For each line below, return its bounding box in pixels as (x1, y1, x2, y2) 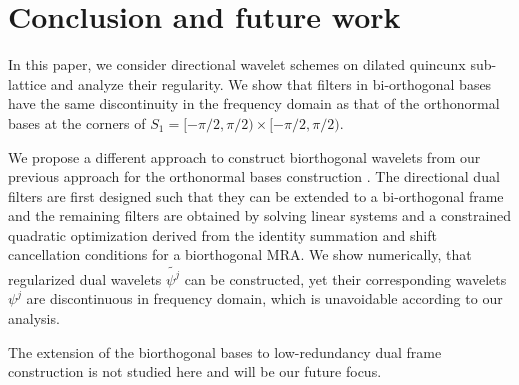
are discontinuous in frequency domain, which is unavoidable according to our (26, 288, 503, 309)
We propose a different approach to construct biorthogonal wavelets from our (8, 146, 481, 167)
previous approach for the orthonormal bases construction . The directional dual (8, 166, 500, 187)
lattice (8, 73, 47, 94)
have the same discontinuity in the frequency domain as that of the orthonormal (8, 93, 500, 114)
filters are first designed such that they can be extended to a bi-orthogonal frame (8, 185, 504, 206)
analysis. (8, 307, 60, 328)
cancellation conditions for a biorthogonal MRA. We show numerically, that (8, 244, 472, 265)
